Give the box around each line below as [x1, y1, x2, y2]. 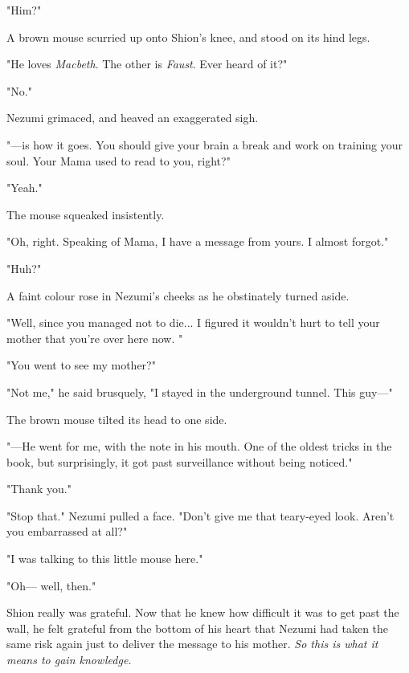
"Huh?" [6, 259, 42, 276]
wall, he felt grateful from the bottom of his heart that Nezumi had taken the [6, 619, 389, 636]
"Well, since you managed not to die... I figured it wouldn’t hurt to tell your [6, 314, 380, 331]
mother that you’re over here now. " [6, 329, 183, 346]
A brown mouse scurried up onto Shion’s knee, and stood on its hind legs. [6, 28, 370, 45]
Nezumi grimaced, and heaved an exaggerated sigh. [6, 109, 259, 126]
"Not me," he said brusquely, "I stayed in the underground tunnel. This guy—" [6, 383, 393, 400]
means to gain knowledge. [6, 651, 132, 668]
